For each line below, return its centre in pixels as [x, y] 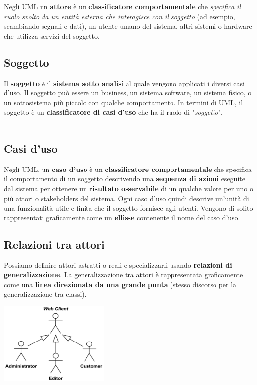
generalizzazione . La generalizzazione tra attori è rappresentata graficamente [124, 275]
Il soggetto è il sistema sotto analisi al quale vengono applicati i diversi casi [124, 83]
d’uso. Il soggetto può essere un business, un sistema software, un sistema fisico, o [128, 93]
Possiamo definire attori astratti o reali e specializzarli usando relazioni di [118, 265]
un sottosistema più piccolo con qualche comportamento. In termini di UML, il [124, 102]
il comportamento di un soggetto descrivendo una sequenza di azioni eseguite [125, 179]
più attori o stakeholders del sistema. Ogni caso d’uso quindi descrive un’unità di [127, 198]
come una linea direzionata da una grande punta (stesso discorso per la [120, 284]
